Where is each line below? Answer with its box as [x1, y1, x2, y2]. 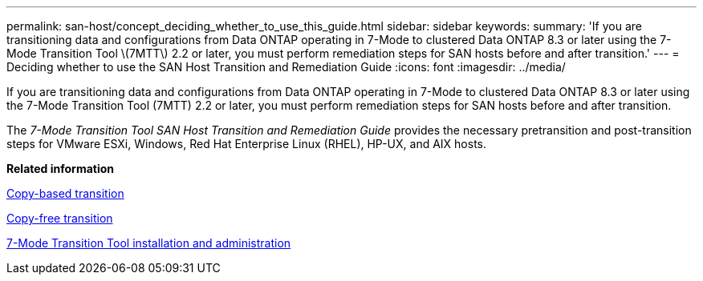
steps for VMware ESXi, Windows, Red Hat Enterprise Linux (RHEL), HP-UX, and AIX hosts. [6, 137, 487, 151]
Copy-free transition [6, 211, 113, 225]
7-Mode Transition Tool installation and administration [6, 236, 291, 250]
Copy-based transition [6, 187, 124, 200]
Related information [6, 162, 115, 175]
